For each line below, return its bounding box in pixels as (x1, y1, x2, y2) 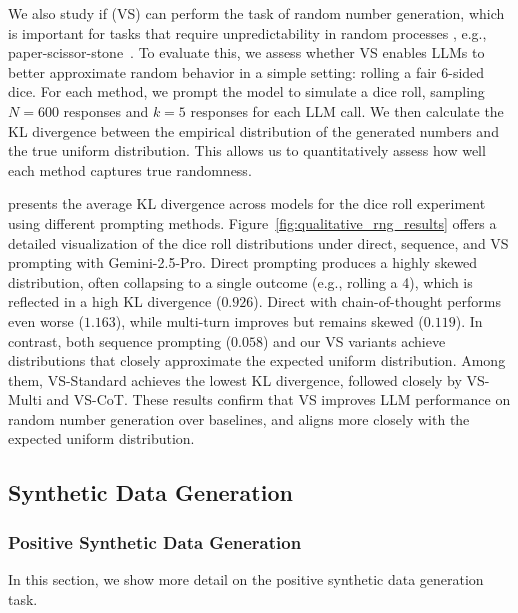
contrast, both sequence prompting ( (8, 330, 232, 351)
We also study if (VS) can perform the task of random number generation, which (8, 3, 505, 23)
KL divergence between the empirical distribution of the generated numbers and (8, 120, 499, 141)
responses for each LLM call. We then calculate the (190, 100, 504, 121)
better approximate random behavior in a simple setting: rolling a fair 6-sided (8, 61, 485, 82)
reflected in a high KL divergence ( (8, 291, 222, 312)
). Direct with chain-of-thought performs (253, 291, 502, 312)
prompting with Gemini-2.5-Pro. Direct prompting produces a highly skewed (8, 252, 478, 273)
